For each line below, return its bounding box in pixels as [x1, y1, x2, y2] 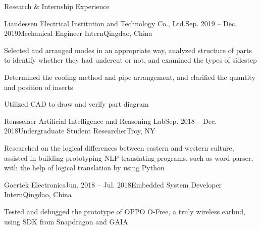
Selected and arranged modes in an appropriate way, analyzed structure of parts [4, 44, 252, 55]
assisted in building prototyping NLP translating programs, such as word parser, [4, 152, 253, 163]
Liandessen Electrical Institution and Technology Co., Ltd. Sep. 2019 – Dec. [4, 18, 237, 28]
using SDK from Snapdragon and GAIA [4, 216, 128, 226]
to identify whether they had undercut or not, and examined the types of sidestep [4, 55, 257, 65]
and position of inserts [4, 81, 73, 92]
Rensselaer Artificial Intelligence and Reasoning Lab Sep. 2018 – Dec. [4, 115, 217, 126]
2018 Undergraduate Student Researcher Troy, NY [4, 125, 155, 136]
